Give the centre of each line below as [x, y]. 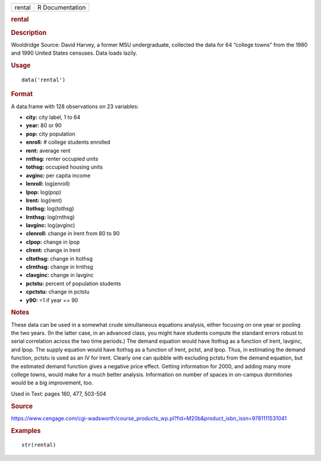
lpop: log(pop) [44, 192]
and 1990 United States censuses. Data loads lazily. [74, 53]
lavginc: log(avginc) [51, 225]
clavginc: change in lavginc [60, 275]
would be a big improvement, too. [52, 383]
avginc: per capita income [58, 175]
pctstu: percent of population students [73, 283]
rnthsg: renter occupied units [62, 159]
